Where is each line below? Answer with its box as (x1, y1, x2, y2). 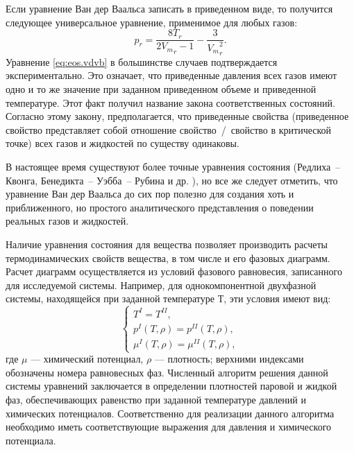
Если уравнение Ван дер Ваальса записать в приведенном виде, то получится (6, 1, 333, 15)
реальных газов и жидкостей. (6, 214, 129, 228)
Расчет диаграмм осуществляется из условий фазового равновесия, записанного (6, 264, 342, 279)
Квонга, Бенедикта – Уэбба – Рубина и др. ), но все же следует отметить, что (6, 173, 338, 187)
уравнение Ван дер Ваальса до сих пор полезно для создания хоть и (6, 186, 294, 201)
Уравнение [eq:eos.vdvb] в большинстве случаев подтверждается (6, 54, 278, 69)
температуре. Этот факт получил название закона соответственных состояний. (6, 95, 335, 110)
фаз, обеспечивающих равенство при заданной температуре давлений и (6, 392, 306, 406)
